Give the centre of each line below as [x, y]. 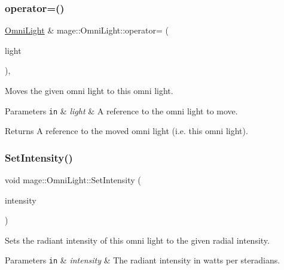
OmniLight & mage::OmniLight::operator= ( [87, 30]
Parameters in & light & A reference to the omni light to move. [121, 110]
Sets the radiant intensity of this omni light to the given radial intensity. [137, 240]
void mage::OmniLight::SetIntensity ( [73, 180]
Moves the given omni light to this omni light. [89, 90]
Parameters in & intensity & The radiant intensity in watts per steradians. [143, 260]
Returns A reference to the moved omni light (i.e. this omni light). [126, 131]
